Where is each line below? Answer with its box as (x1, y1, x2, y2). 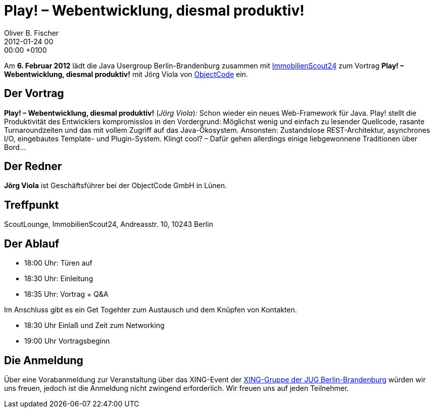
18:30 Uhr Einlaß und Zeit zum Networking (24, 321, 165, 330)
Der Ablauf (4, 237, 59, 250)
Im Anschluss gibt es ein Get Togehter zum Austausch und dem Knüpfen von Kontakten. (4, 305, 297, 314)
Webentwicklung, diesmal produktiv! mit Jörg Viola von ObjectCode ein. (4, 69, 248, 78)
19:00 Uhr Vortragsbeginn (24, 337, 110, 346)
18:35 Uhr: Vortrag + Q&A (24, 290, 108, 299)
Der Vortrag (4, 87, 64, 100)
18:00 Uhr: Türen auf (24, 259, 93, 268)
